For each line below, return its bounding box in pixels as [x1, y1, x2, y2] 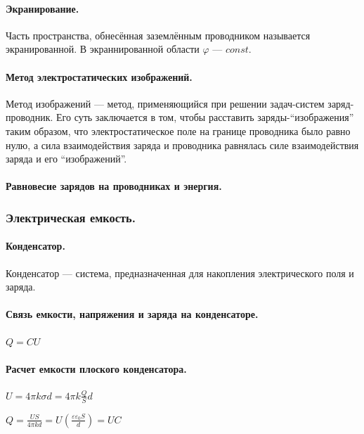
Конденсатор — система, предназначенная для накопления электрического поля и [6, 265, 354, 280]
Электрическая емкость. [6, 208, 136, 226]
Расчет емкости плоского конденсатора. [6, 361, 187, 376]
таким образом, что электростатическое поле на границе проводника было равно [6, 123, 351, 138]
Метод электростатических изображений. [6, 69, 193, 84]
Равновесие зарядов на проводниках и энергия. [6, 179, 222, 193]
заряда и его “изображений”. [6, 151, 127, 166]
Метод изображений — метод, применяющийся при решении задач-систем [6, 96, 325, 110]
